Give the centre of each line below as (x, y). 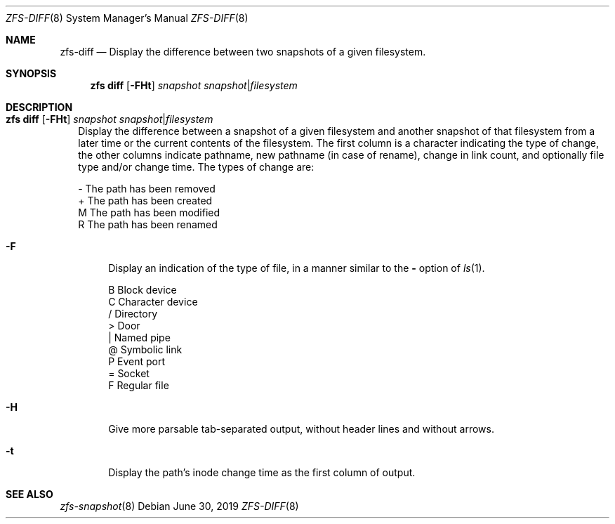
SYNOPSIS (31, 73)
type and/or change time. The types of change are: (196, 167)
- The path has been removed (147, 189)
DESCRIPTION (39, 107)
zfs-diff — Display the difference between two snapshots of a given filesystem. (243, 52)
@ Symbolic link (145, 349)
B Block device (143, 290)
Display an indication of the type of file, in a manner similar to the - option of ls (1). (297, 268)
